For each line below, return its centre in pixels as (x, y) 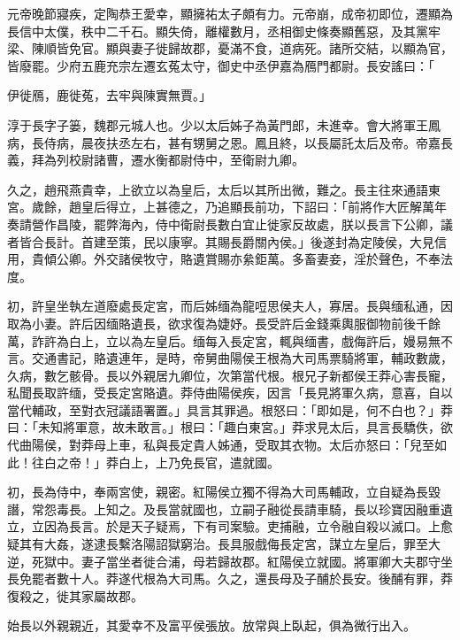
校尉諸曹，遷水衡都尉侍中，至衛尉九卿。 (186, 160)
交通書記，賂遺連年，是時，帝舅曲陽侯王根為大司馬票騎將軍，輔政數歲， (242, 358)
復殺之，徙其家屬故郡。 (75, 595)
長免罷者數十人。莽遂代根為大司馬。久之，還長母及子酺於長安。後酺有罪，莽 (230, 578)
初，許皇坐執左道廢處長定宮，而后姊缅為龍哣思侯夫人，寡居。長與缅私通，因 (230, 306)
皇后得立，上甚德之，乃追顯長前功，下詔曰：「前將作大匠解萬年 (264, 207)
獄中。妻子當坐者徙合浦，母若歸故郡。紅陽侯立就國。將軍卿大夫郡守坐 (248, 561)
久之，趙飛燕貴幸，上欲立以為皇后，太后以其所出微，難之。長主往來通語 (218, 189)
